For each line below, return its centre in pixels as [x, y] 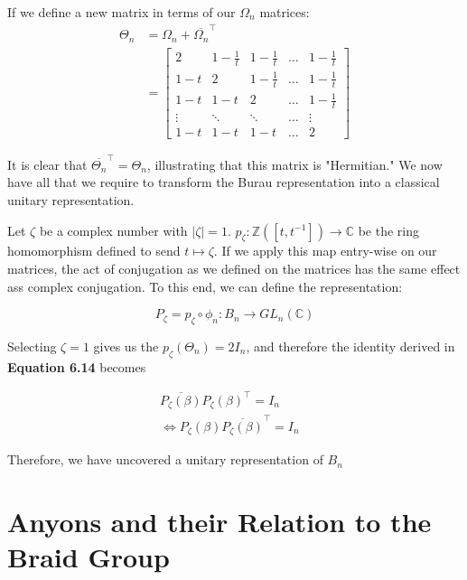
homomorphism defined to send [94, 251]
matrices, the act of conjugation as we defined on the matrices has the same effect [234, 268]
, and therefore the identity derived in [350, 346]
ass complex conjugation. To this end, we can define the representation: [205, 286]
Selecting [32, 346]
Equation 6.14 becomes [77, 366]
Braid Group [89, 557]
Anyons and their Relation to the [219, 522]
